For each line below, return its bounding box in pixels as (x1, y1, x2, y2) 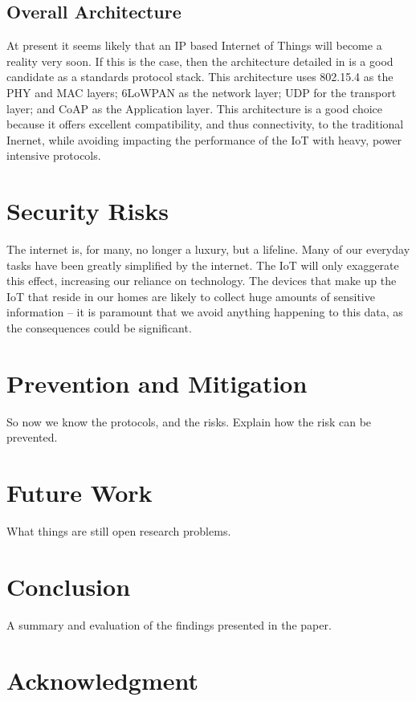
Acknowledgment (6, 663, 198, 696)
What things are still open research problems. (6, 523, 231, 540)
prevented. (6, 429, 58, 446)
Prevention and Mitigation (6, 366, 308, 399)
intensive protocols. (6, 147, 101, 164)
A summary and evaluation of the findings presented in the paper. (6, 616, 332, 633)
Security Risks (6, 194, 169, 227)
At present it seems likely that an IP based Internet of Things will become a (6, 37, 382, 54)
